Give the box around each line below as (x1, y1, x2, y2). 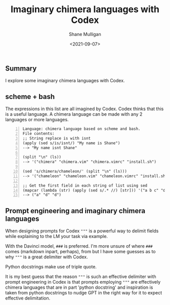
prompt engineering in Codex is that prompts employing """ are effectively (5, 279, 161, 285)
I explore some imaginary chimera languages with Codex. (5, 78, 125, 84)
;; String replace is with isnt (22, 135, 91, 141)
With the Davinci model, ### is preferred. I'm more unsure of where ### (5, 243, 153, 249)
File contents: (22, 131, 55, 137)
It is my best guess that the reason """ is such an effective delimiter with (5, 274, 157, 280)
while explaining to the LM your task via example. (5, 233, 108, 240)
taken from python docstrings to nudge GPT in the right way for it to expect (5, 290, 162, 296)
